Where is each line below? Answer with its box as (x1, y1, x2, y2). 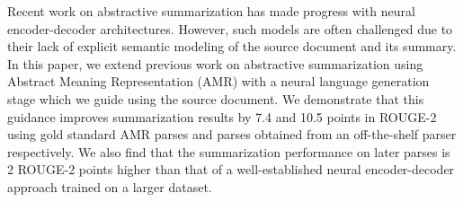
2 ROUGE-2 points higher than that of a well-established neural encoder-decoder (7, 160, 455, 179)
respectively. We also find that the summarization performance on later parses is (7, 142, 450, 161)
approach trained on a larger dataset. (7, 177, 212, 196)
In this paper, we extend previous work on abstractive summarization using (7, 54, 423, 73)
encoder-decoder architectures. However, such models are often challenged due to (7, 19, 453, 38)
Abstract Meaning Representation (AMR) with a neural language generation (7, 72, 430, 91)
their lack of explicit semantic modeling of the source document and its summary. (7, 37, 457, 56)
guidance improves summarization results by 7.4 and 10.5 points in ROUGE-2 (7, 107, 437, 126)
